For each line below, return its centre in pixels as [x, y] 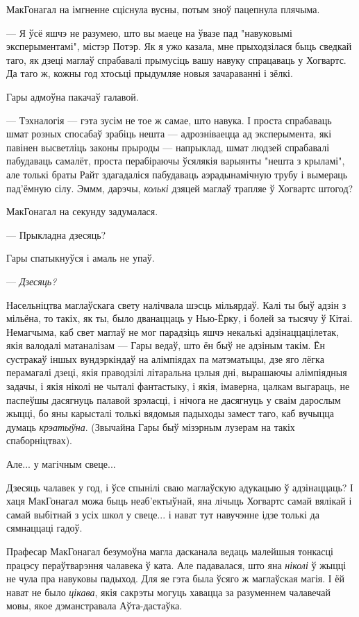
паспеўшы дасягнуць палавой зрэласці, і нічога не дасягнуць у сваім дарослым [174, 399]
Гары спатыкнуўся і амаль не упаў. [81, 258]
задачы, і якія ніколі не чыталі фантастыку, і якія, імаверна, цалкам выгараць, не [178, 386]
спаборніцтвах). [40, 440]
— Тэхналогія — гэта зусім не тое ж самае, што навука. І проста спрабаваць [169, 120]
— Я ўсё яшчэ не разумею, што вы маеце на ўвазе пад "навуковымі [149, 32]
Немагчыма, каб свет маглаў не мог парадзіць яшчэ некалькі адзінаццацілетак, [173, 331]
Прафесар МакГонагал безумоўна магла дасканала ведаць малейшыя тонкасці [170, 551]
